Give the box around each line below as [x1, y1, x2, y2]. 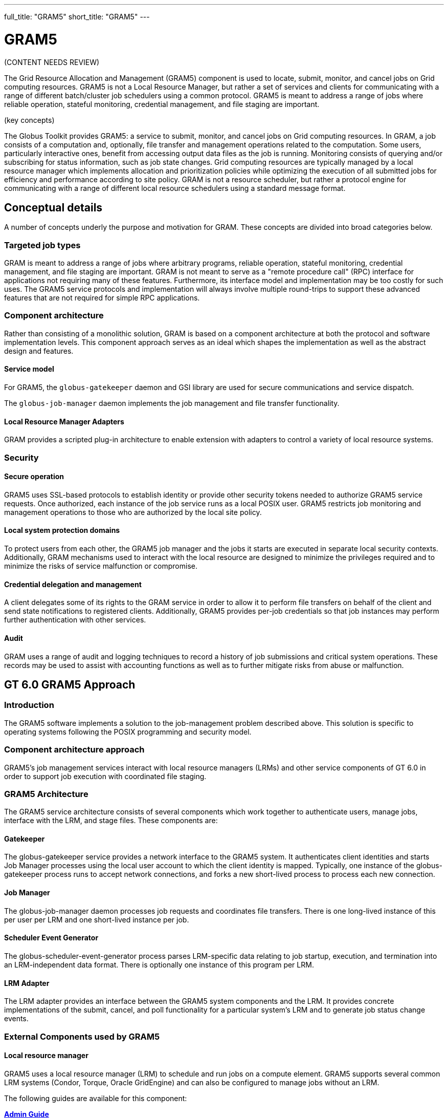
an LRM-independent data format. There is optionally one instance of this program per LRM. [4, 960, 314, 969]
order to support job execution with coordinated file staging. [4, 771, 207, 781]
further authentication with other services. [4, 615, 146, 625]
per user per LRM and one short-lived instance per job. [4, 915, 189, 924]
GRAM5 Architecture [4, 788, 88, 799]
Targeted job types [4, 240, 81, 250]
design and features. [4, 346, 74, 355]
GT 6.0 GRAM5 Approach [4, 678, 136, 691]
